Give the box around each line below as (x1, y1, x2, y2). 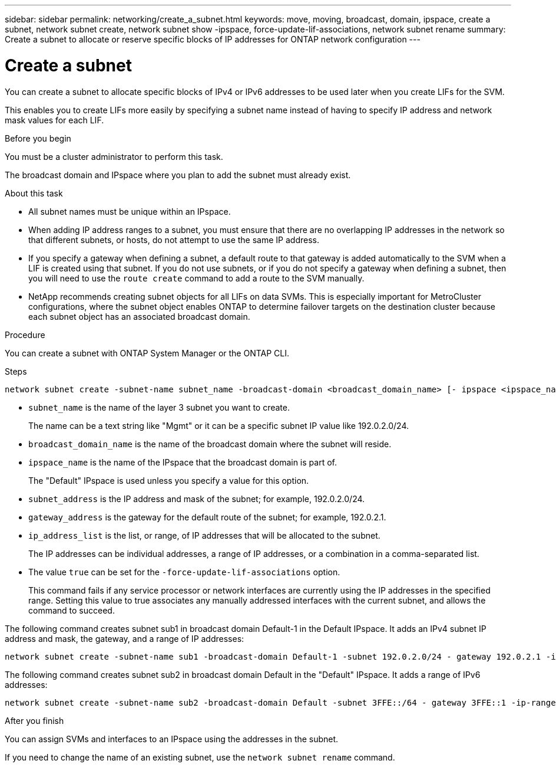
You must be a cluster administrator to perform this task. (5, 151, 223, 162)
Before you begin (5, 133, 71, 143)
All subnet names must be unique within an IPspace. (28, 206, 231, 217)
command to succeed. (28, 605, 115, 615)
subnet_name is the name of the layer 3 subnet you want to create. (28, 402, 290, 412)
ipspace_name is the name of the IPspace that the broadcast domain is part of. (28, 457, 337, 467)
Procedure (5, 329, 45, 340)
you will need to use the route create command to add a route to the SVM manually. (28, 273, 365, 283)
